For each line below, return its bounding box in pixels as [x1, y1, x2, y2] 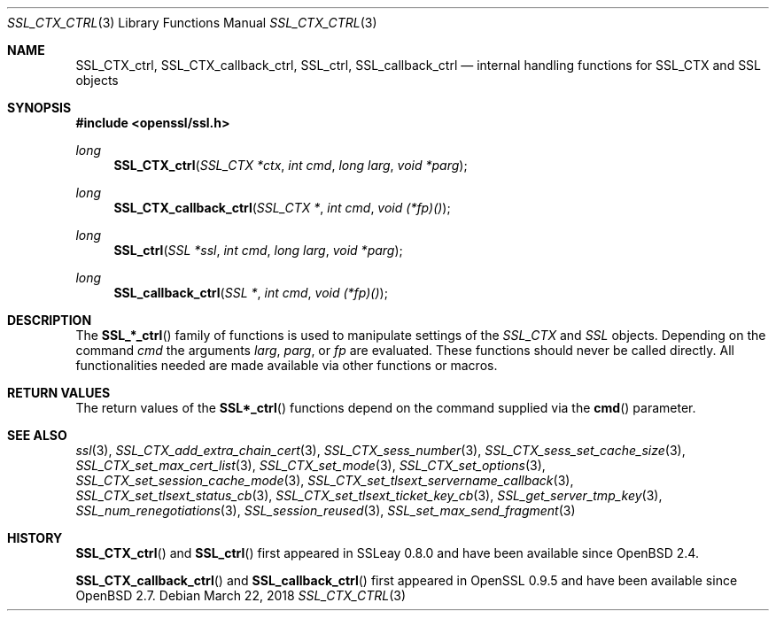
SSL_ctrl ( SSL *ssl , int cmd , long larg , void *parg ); [113, 243, 403, 258]
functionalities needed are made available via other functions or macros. [75, 358, 498, 373]
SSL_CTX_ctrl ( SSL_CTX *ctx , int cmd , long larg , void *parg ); [113, 158, 468, 173]
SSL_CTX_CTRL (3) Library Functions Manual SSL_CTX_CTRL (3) [7, 15, 377, 30]
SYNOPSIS [7, 100, 72, 115]
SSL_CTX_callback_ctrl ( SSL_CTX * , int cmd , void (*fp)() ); [113, 200, 451, 215]
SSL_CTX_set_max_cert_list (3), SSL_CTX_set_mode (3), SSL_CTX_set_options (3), [75, 458, 546, 473]
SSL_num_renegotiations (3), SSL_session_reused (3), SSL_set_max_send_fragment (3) [75, 503, 576, 518]
